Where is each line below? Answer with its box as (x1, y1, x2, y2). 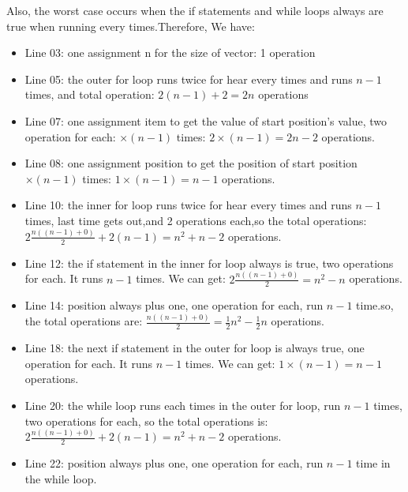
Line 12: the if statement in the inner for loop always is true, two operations (24, 254, 394, 271)
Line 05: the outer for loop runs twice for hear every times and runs (24, 70, 353, 87)
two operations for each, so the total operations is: (24, 412, 268, 429)
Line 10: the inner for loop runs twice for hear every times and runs (24, 197, 352, 213)
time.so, (356, 297, 394, 314)
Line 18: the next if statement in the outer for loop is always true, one (24, 340, 365, 356)
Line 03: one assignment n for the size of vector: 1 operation (24, 44, 316, 61)
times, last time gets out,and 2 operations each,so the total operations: (24, 212, 367, 228)
